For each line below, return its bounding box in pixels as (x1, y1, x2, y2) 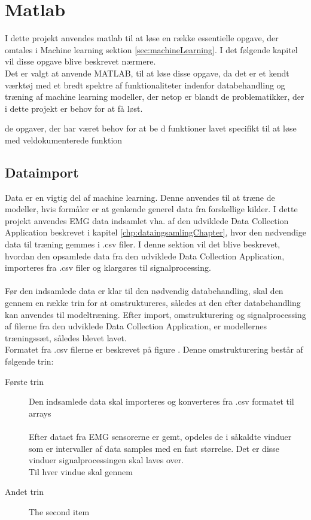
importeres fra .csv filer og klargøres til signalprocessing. (5, 261, 211, 274)
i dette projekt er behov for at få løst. (5, 102, 143, 114)
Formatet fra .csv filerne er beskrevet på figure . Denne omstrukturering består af (5, 343, 303, 356)
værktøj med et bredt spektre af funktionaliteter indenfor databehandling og (5, 78, 285, 91)
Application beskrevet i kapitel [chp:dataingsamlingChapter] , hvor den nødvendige (5, 226, 306, 238)
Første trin (5, 375, 44, 387)
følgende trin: (5, 354, 54, 367)
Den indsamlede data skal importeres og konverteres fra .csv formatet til (29, 395, 294, 408)
